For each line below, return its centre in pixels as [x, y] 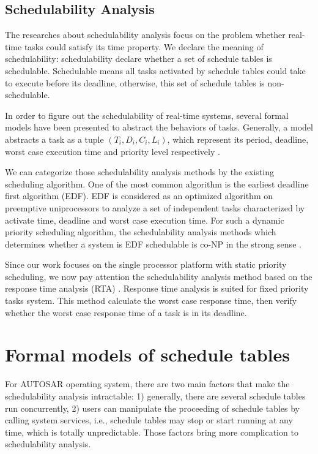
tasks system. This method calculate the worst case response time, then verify [151, 301]
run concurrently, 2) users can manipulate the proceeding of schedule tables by [152, 408]
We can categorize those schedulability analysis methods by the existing [139, 172]
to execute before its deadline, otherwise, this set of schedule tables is [135, 82]
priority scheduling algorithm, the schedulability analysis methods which [141, 232]
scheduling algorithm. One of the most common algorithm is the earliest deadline [157, 183]
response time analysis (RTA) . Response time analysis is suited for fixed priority [157, 288]
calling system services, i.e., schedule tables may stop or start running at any [149, 420]
